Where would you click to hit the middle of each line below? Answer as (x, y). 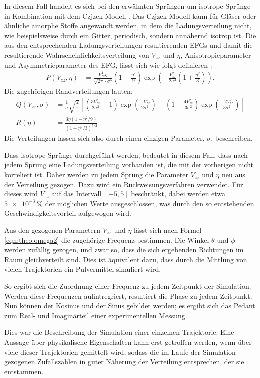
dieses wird (21, 194)
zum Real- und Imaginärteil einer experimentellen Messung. (96, 315)
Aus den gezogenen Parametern (53, 230)
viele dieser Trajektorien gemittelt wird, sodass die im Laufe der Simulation (120, 351)
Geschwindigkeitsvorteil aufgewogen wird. (68, 213)
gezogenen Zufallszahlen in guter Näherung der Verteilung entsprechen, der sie (124, 361)
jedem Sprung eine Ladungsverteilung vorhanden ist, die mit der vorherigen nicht (129, 164)
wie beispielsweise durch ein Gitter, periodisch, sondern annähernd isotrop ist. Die (130, 35)
